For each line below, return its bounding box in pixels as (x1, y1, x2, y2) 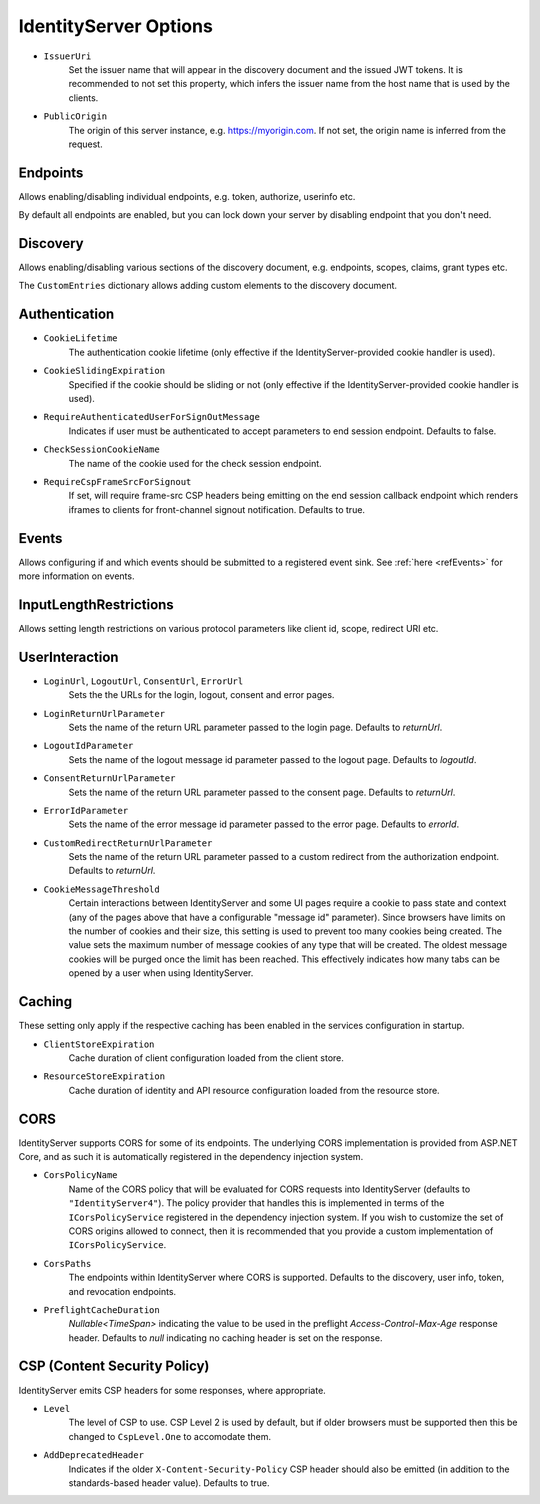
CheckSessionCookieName (43, 444, 160, 455)
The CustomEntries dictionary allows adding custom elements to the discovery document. (18, 280, 398, 292)
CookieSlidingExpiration (43, 365, 165, 377)
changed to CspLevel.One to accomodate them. (68, 1430, 272, 1442)
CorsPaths (43, 1258, 92, 1269)
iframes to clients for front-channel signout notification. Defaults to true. (68, 503, 365, 515)
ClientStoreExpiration (43, 1038, 155, 1050)
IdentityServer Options (18, 15, 214, 37)
